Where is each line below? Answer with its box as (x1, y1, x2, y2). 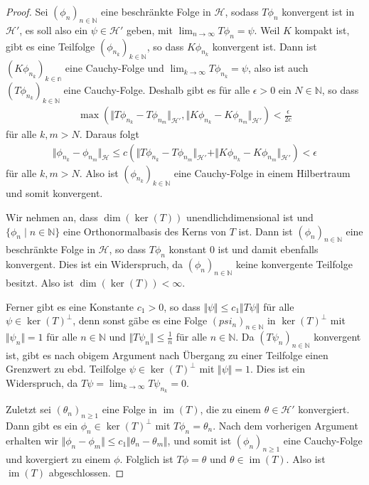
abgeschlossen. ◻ (48, 465, 124, 480)
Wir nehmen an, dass (6, 210, 98, 225)
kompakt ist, (294, 22, 350, 37)
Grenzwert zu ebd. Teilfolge (6, 361, 126, 376)
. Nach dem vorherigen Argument (213, 417, 358, 432)
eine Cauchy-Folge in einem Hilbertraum (173, 165, 351, 180)
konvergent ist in (282, 4, 355, 18)
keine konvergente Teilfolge (235, 257, 353, 272)
